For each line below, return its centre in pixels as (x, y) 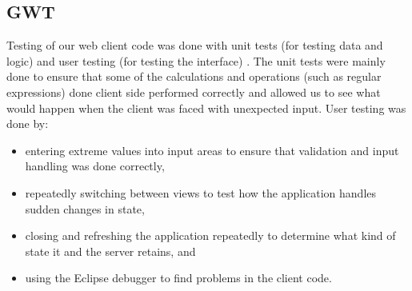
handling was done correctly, (95, 166)
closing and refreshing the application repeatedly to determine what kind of (210, 235)
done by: (28, 124)
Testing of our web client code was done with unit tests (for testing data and (195, 45)
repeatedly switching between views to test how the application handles (201, 192)
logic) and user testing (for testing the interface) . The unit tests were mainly (196, 60)
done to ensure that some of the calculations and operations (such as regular (194, 76)
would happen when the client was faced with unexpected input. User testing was (206, 108)
